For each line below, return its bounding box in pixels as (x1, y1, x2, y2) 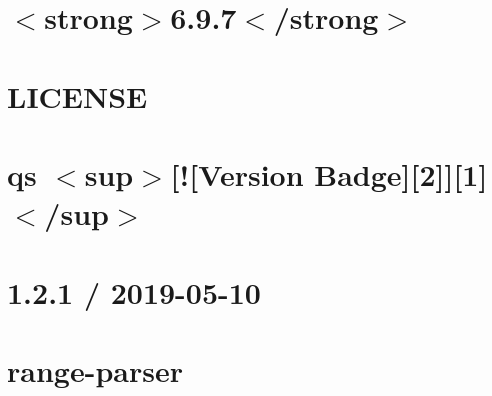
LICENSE (7, 75, 148, 116)
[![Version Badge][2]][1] (170, 153, 488, 194)
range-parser (7, 349, 183, 390)
